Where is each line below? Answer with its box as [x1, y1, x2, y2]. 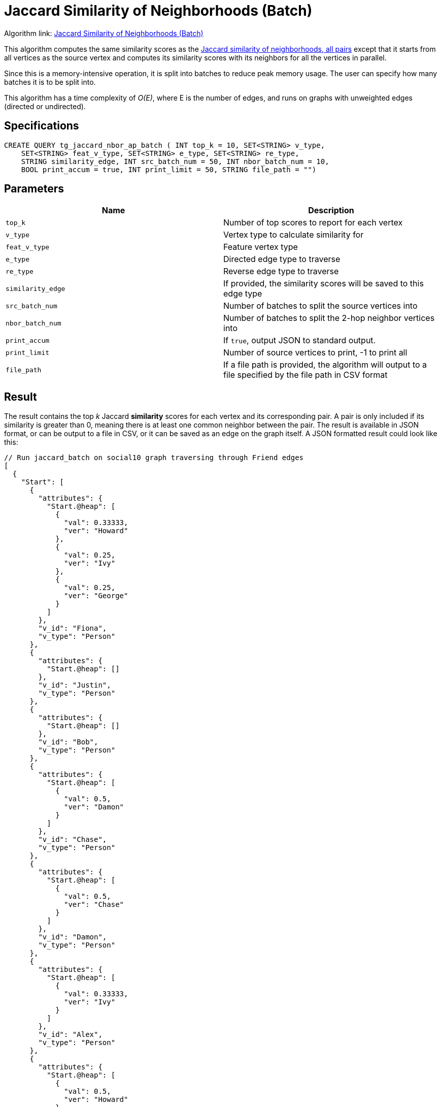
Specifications [4, 119, 79, 133]
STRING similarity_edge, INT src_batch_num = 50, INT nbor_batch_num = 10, [21, 157, 329, 166]
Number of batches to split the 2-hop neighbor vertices [223, 313, 435, 323]
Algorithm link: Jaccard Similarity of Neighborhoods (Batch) [4, 28, 203, 38]
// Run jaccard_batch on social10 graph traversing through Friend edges [4, 453, 304, 462]
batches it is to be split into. [4, 77, 96, 86]
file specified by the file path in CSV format [223, 370, 388, 380]
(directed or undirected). [4, 102, 86, 111]
